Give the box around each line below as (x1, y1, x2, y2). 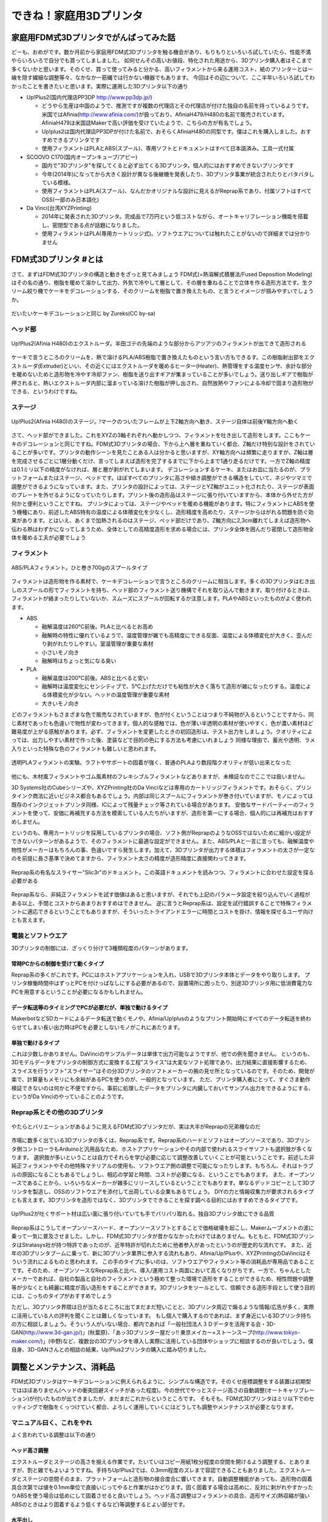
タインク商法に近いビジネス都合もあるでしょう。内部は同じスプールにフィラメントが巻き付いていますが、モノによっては (11, 792, 313, 800)
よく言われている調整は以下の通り (11, 1431, 97, 1439)
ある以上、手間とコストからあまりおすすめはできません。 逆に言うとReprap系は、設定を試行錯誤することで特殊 (11, 899, 292, 907)
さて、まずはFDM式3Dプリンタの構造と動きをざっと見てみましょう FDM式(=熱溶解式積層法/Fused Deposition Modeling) (11, 270, 313, 278)
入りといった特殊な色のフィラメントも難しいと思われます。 (11, 745, 160, 752)
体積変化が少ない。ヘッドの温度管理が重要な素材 (46, 691, 169, 698)
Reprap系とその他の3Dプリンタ (11, 1108, 104, 1117)
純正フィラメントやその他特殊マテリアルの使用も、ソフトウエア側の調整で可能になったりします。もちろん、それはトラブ (11, 1162, 314, 1170)
